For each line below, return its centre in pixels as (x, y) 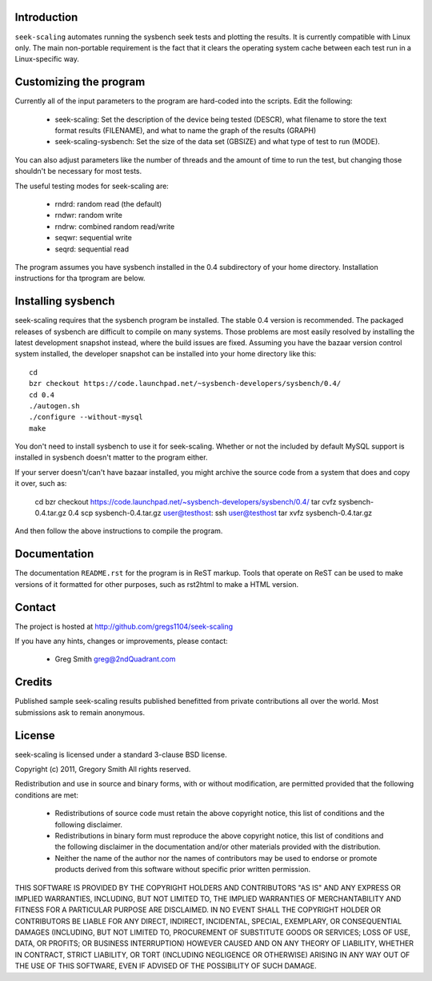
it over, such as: (41, 484)
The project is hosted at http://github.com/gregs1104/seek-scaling (124, 626)
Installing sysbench (65, 302)
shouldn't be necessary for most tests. (78, 171)
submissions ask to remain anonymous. (80, 712)
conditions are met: (47, 795)
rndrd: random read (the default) (108, 203)
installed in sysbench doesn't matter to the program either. (111, 457)
